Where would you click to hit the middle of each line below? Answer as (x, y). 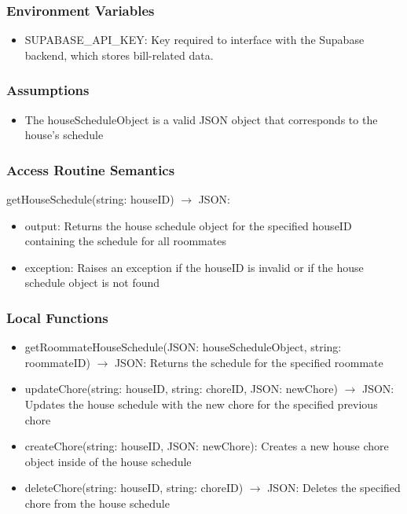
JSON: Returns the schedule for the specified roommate (249, 362)
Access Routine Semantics (91, 169)
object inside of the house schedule (108, 461)
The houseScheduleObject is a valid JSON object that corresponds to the (201, 119)
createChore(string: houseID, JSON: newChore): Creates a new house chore (207, 446)
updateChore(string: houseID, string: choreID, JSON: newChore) (181, 389)
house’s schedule (64, 135)
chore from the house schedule (97, 503)
